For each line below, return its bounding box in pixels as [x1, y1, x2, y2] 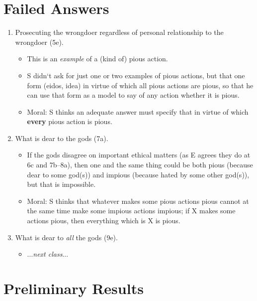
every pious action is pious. [27, 116, 112, 127]
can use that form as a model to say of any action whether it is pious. [27, 90, 240, 100]
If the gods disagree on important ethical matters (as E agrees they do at [27, 150, 251, 160]
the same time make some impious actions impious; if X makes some [27, 205, 236, 216]
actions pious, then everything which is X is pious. [27, 215, 180, 226]
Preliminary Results [3, 278, 144, 298]
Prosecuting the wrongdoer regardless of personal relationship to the [15, 27, 224, 37]
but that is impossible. [27, 179, 96, 189]
